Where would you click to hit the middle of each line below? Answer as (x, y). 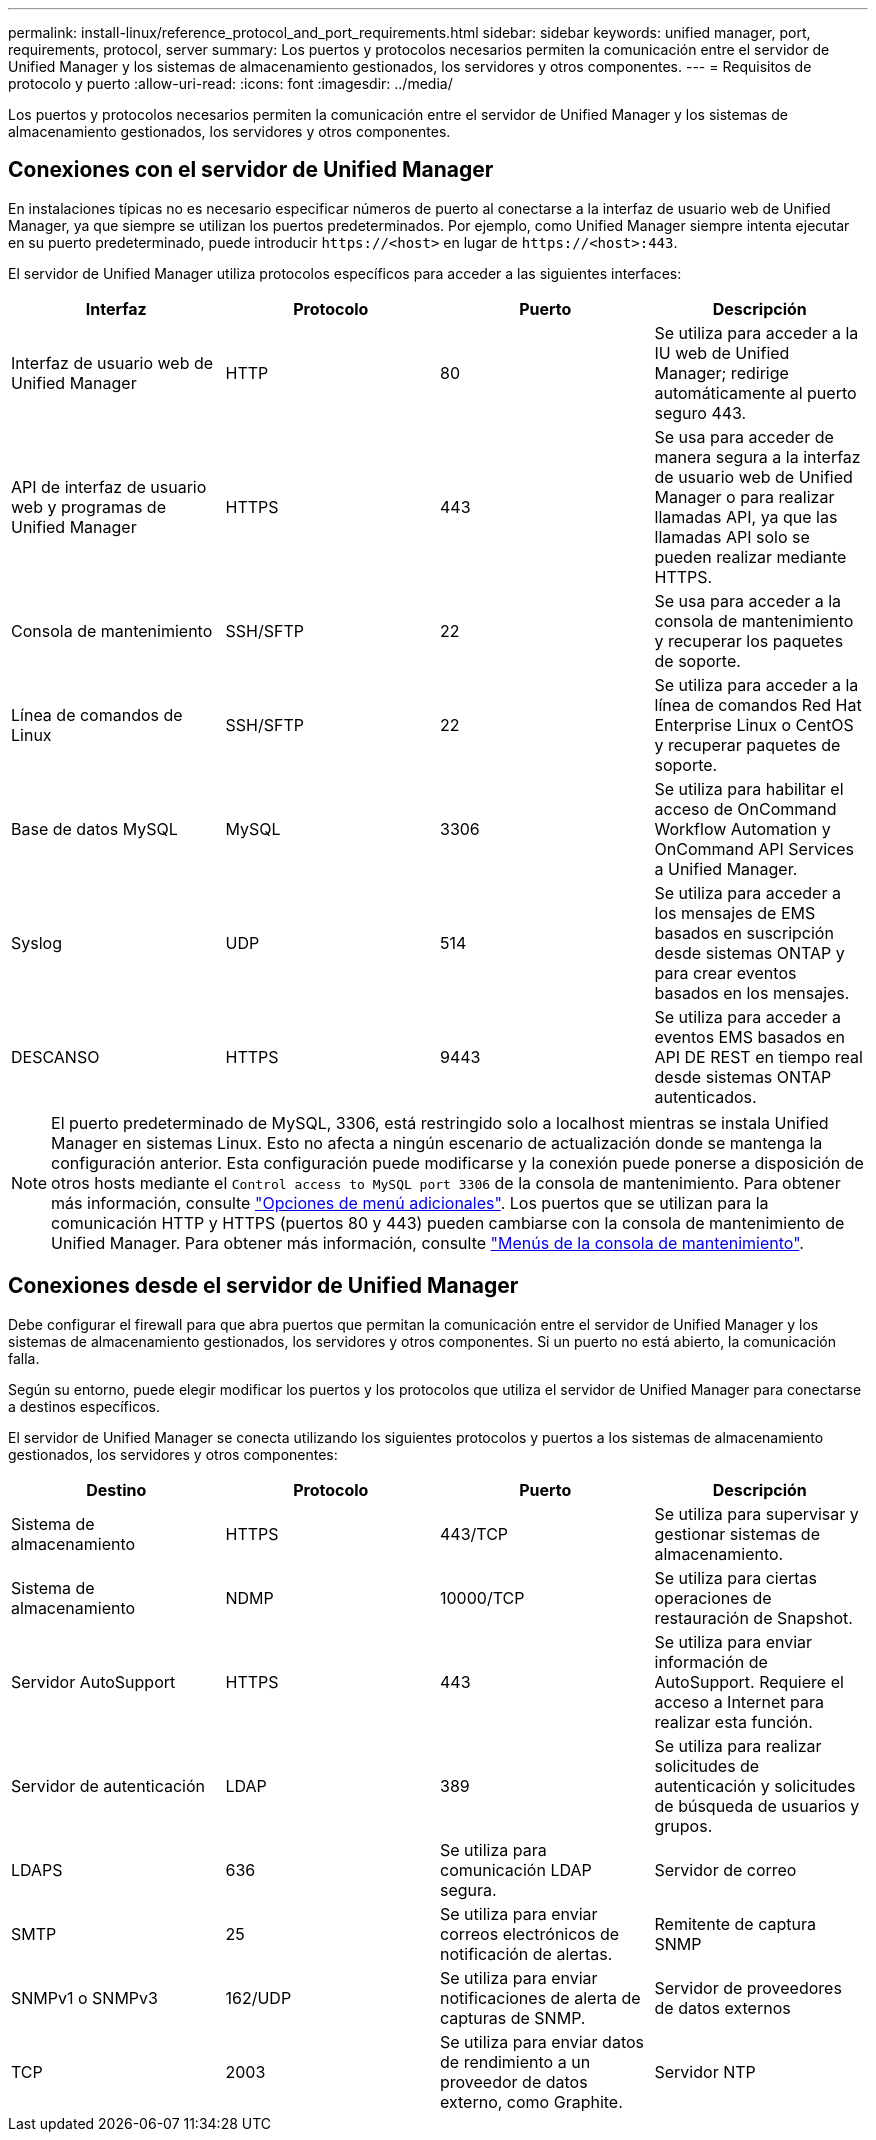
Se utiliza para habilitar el (749, 788)
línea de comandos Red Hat (758, 704)
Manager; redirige (721, 372)
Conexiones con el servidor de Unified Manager (251, 170)
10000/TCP (482, 1597)
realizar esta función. (733, 1721)
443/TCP (474, 1533)
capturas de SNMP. (513, 2017)
